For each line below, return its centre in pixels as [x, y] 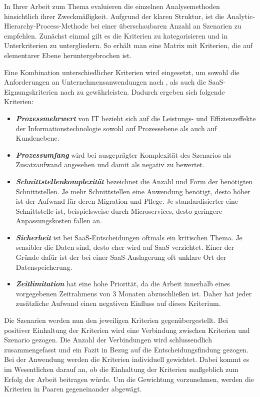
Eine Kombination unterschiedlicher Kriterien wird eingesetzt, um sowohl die [122, 72]
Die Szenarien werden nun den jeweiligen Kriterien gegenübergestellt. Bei [116, 320]
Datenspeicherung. [44, 267]
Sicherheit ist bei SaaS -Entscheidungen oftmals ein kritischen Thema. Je [129, 237]
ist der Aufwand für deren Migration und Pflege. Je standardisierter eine [127, 201]
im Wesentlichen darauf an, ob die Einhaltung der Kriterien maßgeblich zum [121, 369]
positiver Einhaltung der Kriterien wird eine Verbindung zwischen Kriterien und [127, 330]
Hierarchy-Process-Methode [46, 26]
